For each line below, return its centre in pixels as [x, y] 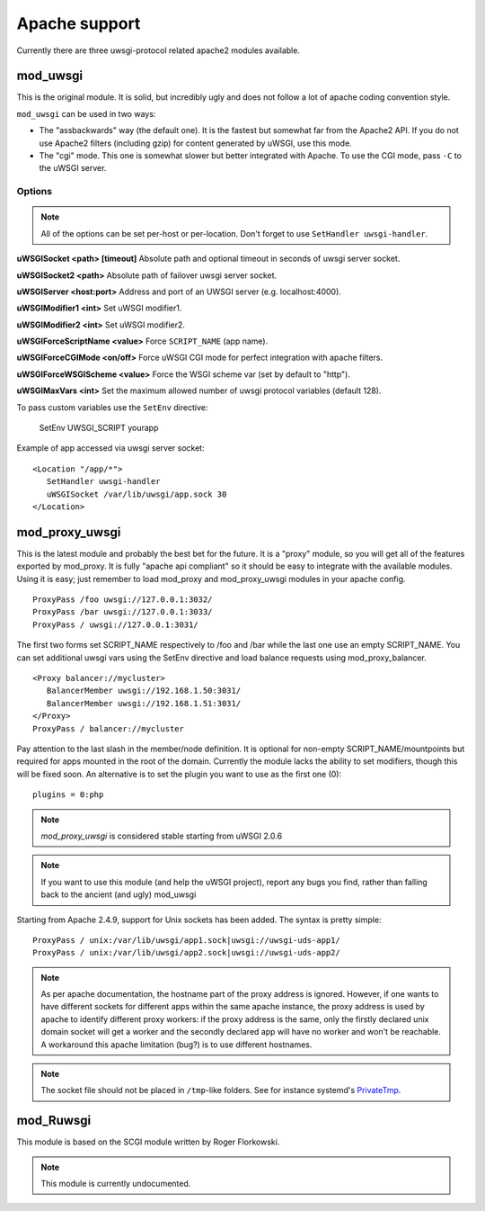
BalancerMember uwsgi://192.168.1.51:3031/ [144, 703]
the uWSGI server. [73, 168]
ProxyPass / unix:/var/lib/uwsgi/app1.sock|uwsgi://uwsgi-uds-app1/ [186, 940]
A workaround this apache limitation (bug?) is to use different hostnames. [176, 1045]
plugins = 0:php [68, 795]
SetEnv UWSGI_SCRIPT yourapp [99, 428]
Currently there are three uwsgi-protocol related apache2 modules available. [159, 50]
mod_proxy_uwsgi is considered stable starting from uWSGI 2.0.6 [162, 836]
